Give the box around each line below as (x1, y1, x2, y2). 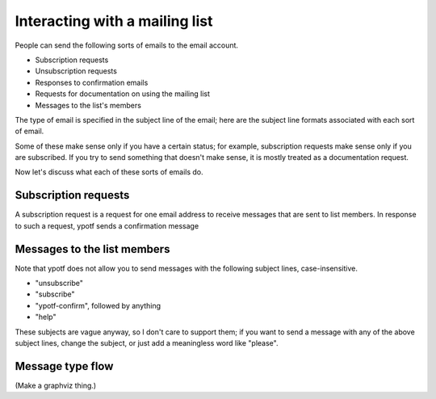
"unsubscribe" (35, 279, 84, 288)
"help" (35, 312, 57, 322)
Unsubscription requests (35, 66, 117, 76)
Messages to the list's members (35, 100, 141, 110)
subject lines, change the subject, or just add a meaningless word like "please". (15, 338, 279, 347)
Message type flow (15, 359, 114, 373)
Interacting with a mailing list (15, 12, 213, 30)
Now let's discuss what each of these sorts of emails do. (15, 167, 203, 177)
